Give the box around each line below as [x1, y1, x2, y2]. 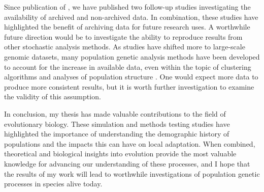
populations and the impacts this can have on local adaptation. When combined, [4, 138, 255, 149]
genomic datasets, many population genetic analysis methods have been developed [4, 51, 260, 62]
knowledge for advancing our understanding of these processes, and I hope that [4, 158, 250, 169]
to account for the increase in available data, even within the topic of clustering [4, 61, 251, 72]
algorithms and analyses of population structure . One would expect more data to [4, 71, 258, 82]
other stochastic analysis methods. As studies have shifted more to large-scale [4, 41, 245, 52]
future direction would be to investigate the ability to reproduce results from [4, 31, 243, 42]
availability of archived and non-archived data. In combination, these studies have [4, 11, 258, 22]
